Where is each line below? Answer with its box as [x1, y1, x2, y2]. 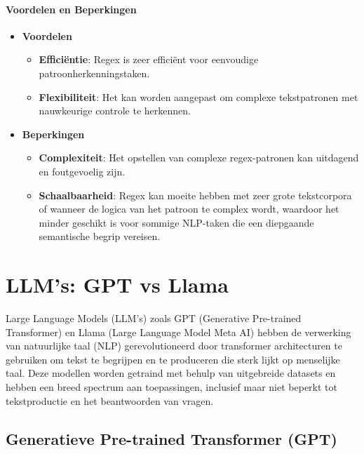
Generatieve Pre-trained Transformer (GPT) [6, 427, 337, 449]
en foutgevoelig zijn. [39, 163, 126, 178]
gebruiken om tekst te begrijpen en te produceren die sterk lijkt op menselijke [6, 352, 340, 366]
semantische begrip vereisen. [39, 229, 161, 243]
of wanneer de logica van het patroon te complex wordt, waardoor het [39, 201, 339, 216]
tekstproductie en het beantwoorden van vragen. [6, 393, 214, 408]
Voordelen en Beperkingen [6, 1, 137, 16]
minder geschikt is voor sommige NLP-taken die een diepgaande [39, 215, 314, 229]
